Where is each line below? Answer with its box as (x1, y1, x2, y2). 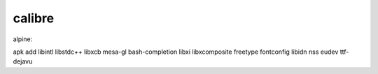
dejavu (13, 57, 33, 66)
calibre (13, 10, 55, 26)
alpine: (13, 35, 33, 43)
